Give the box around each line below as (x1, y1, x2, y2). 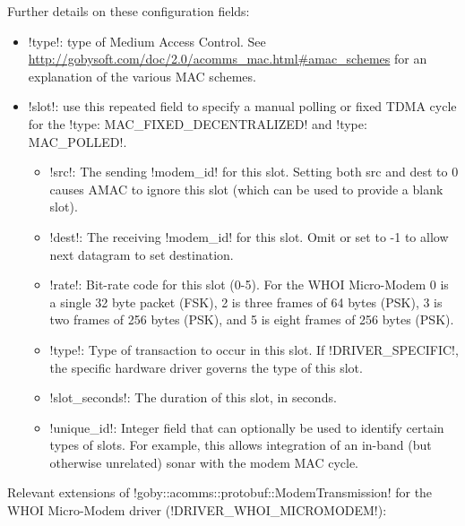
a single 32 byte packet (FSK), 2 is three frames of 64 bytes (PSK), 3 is (49, 292, 443, 311)
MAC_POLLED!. (28, 132, 127, 151)
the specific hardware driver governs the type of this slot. (49, 358, 363, 376)
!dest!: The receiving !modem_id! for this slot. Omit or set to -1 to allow (49, 227, 449, 246)
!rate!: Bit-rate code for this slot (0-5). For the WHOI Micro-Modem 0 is (49, 275, 449, 294)
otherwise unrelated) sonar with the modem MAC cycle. (49, 453, 359, 471)
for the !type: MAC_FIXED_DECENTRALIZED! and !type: (28, 114, 367, 133)
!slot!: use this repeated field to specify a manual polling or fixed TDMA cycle (28, 97, 457, 116)
